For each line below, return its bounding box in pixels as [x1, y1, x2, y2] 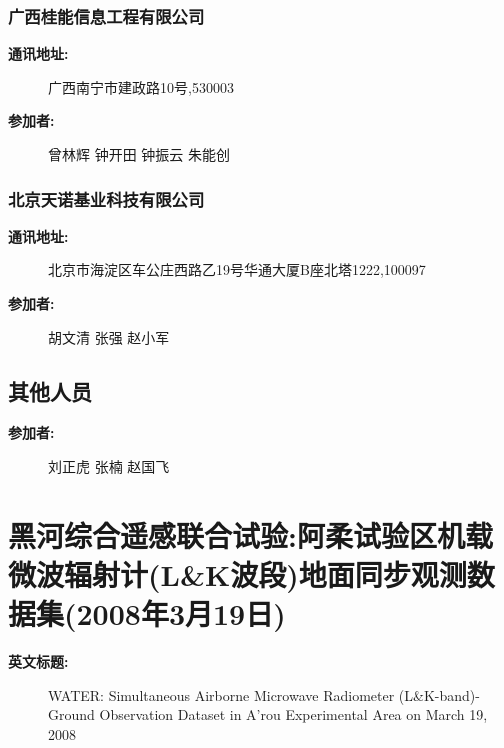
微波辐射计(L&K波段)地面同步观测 [8, 553, 467, 594]
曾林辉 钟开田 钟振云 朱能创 [48, 144, 230, 164]
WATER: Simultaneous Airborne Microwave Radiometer [48, 684, 395, 705]
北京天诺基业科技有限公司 [8, 186, 205, 211]
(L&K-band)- [398, 684, 480, 705]
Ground [48, 704, 95, 725]
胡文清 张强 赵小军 [48, 326, 170, 347]
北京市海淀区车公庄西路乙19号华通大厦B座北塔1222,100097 [48, 259, 426, 280]
